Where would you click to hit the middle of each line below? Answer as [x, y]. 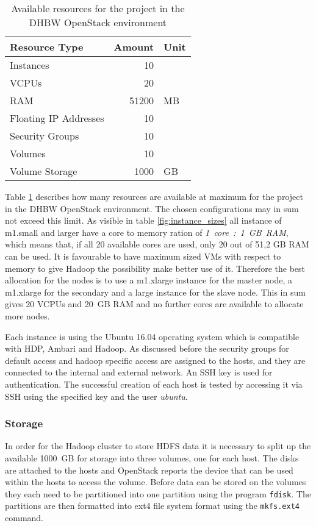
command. [24, 517]
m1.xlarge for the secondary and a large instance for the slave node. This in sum [155, 292]
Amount [134, 47]
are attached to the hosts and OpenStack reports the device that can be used [149, 470]
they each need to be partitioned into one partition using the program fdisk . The [158, 493]
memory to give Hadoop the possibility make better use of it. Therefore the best [155, 268]
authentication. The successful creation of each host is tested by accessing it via [154, 384]
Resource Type [47, 47]
